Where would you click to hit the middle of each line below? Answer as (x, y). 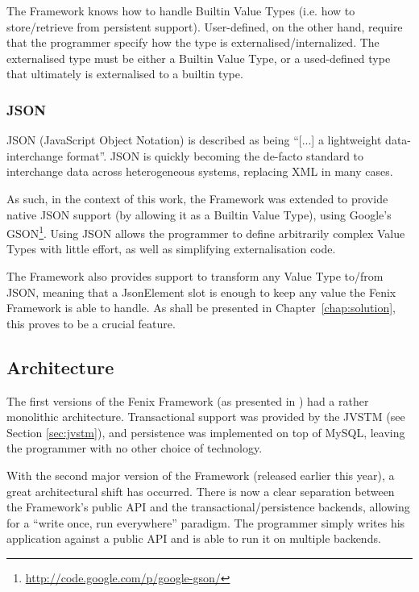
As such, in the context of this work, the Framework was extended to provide (197, 198)
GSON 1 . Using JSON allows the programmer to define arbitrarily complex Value (206, 232)
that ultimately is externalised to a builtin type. (125, 74)
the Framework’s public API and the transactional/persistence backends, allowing (208, 507)
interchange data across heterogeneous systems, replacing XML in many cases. (200, 171)
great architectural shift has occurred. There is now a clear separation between (201, 491)
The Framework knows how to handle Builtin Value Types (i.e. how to (181, 10)
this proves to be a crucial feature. (91, 323)
